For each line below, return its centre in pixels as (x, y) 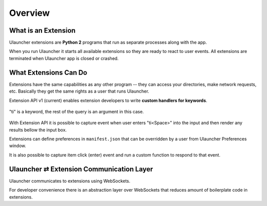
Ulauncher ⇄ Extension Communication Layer (81, 169)
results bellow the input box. (38, 130)
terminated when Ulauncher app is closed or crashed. (64, 58)
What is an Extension (43, 30)
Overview (29, 13)
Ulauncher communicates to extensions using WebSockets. (70, 181)
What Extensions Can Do (48, 73)
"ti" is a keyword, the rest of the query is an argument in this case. (77, 111)
